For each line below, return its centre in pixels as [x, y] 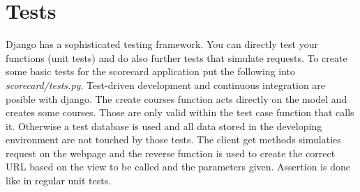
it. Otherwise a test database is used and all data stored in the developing [164, 126]
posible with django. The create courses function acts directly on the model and [177, 98]
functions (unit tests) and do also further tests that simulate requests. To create [177, 57]
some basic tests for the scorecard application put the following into [151, 71]
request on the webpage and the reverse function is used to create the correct [171, 153]
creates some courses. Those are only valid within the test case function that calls [180, 112]
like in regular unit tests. [59, 181]
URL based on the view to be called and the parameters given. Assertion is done [178, 167]
